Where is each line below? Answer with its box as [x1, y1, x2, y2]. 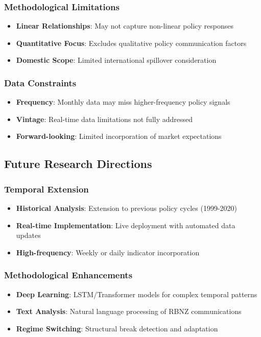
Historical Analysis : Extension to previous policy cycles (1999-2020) [16, 203, 238, 213]
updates [16, 230, 41, 240]
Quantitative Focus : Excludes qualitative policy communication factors [16, 37, 247, 48]
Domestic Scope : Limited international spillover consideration [16, 55, 217, 65]
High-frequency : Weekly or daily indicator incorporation [16, 247, 200, 257]
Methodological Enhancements [4, 269, 133, 281]
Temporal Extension [4, 182, 89, 195]
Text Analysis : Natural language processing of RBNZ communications [16, 306, 242, 317]
